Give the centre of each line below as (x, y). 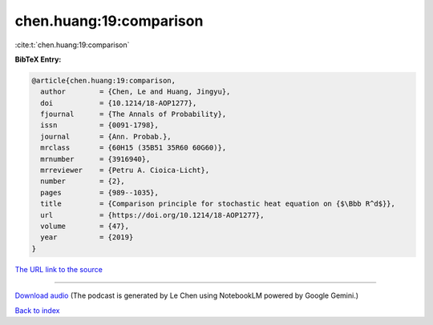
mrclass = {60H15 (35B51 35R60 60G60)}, (134, 148)
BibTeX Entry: (38, 59)
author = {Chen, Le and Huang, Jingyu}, (136, 92)
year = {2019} (87, 237)
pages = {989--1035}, (100, 193)
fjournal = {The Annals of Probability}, (134, 114)
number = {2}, (83, 181)
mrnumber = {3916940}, (95, 159)
